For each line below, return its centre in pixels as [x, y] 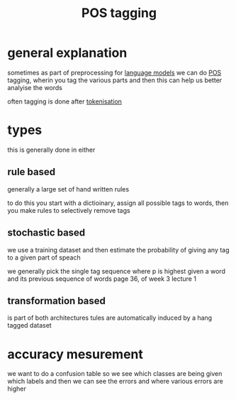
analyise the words [35, 87]
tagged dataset [29, 326]
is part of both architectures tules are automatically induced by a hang [110, 318]
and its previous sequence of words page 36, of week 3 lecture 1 [102, 279]
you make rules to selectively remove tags [69, 210]
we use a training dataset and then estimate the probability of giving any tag [118, 250]
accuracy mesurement [75, 354]
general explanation [67, 53]
